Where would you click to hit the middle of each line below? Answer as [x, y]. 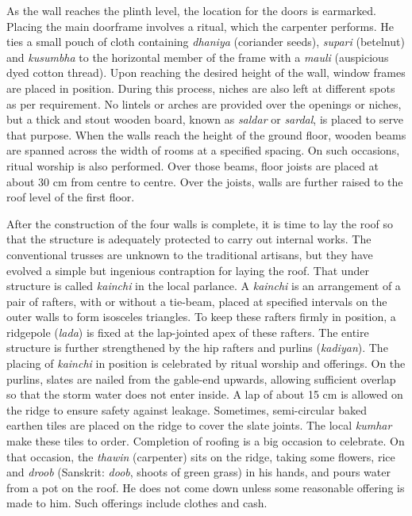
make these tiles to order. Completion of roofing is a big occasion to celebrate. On [206, 441]
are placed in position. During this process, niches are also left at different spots [201, 88]
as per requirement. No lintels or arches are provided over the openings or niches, [204, 103]
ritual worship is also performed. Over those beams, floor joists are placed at [193, 165]
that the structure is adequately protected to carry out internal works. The [189, 239]
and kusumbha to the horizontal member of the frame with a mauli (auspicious [198, 57]
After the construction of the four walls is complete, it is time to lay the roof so [200, 223]
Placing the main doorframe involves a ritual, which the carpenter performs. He [200, 26]
